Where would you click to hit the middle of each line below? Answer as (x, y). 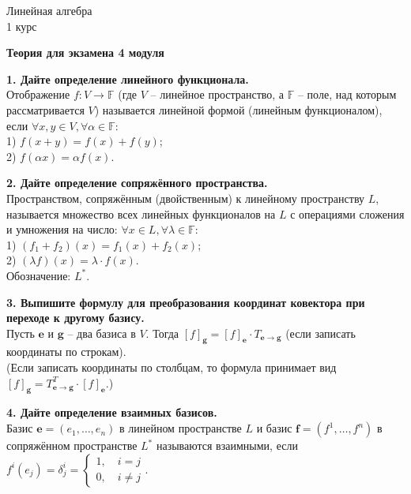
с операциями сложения (347, 213)
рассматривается (45, 109)
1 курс (22, 26)
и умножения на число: (62, 229)
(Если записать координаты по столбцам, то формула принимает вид (172, 367)
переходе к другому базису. (75, 318)
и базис (274, 428)
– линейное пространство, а (217, 94)
